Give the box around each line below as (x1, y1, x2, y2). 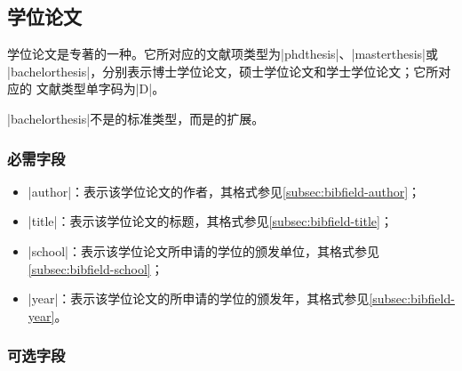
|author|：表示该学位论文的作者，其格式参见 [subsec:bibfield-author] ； (28, 181, 421, 200)
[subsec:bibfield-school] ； (28, 259, 163, 278)
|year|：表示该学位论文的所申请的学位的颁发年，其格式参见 (28, 289, 370, 308)
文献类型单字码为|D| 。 (36, 79, 165, 98)
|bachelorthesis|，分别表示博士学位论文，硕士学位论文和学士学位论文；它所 (7, 61, 439, 80)
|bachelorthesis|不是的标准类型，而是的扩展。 (7, 109, 265, 127)
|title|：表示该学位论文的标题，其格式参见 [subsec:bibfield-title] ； (28, 212, 393, 230)
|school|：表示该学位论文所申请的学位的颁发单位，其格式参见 (28, 241, 379, 260)
